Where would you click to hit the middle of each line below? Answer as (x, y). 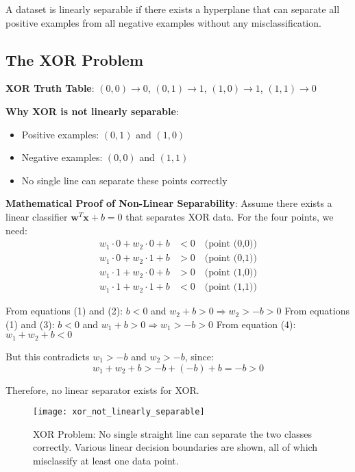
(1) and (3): (30, 324)
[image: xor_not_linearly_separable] (119, 412)
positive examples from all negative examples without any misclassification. (163, 22)
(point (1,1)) (231, 287)
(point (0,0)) (231, 244)
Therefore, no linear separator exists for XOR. (102, 389)
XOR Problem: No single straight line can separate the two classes (172, 433)
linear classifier (37, 216)
